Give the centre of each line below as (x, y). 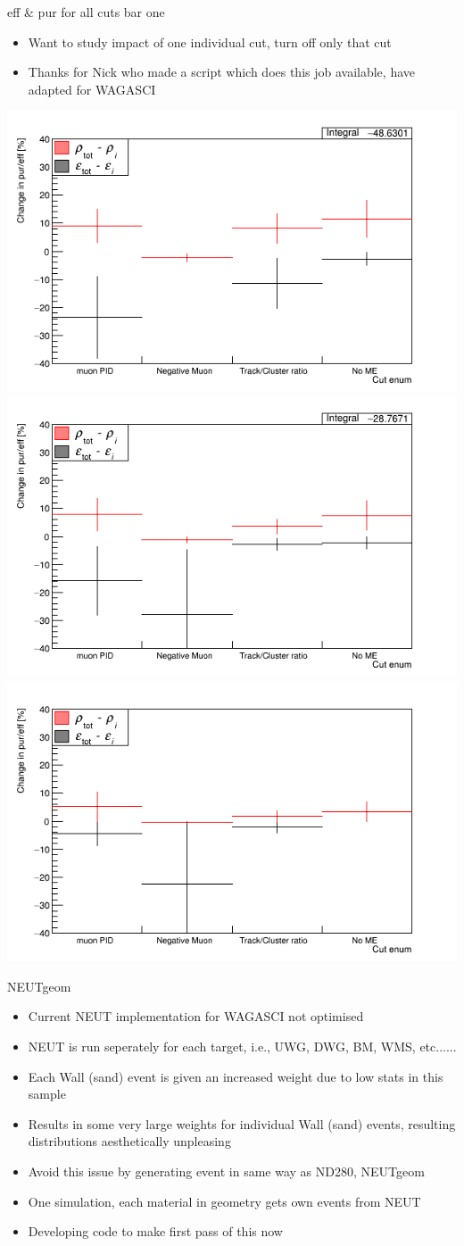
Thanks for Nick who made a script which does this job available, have (221, 72)
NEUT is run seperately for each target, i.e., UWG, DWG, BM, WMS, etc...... (242, 1047)
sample (47, 1094)
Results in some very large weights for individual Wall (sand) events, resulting (242, 1123)
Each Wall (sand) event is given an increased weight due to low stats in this (236, 1076)
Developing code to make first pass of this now (155, 1231)
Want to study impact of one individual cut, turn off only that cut (210, 42)
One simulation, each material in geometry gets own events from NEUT (224, 1201)
